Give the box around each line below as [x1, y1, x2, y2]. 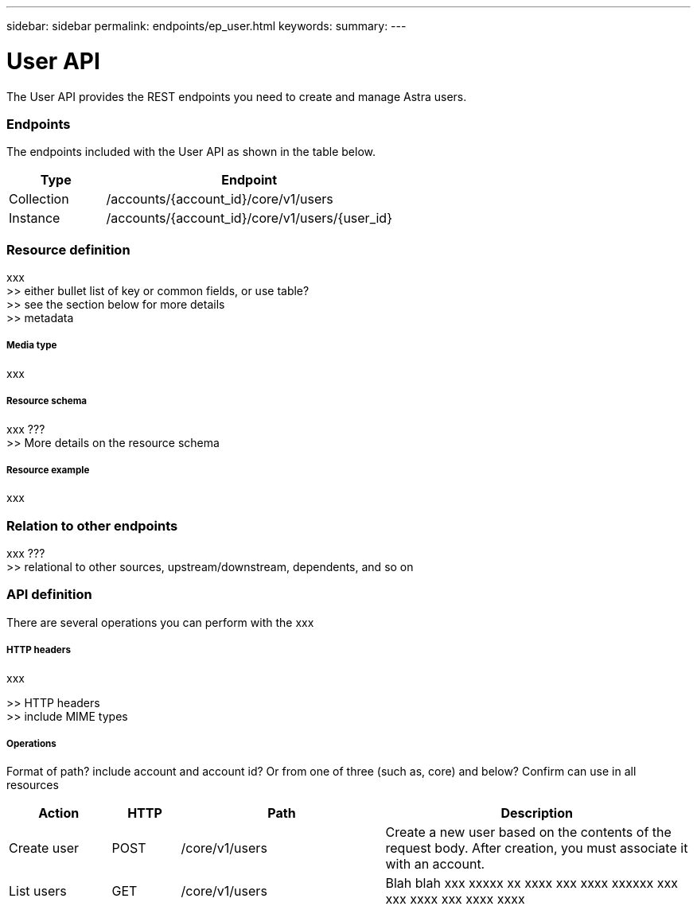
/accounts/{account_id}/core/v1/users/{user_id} [106, 210, 392, 227]
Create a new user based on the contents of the [385, 824, 672, 841]
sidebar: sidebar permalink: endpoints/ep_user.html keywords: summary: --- [6, 19, 407, 33]
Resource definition [6, 241, 130, 258]
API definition [6, 586, 92, 603]
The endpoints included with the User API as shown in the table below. [6, 145, 376, 159]
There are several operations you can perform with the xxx [6, 615, 314, 629]
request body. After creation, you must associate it [385, 840, 688, 857]
